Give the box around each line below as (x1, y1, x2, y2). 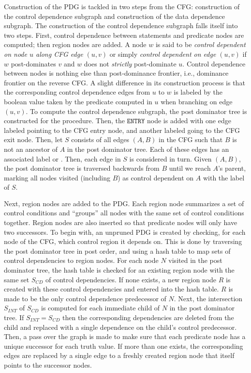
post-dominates (11, 58, 56, 68)
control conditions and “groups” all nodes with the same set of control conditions (4, 208, 244, 218)
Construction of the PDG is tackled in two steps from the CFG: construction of (4, 1, 240, 11)
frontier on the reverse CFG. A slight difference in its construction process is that (4, 77, 245, 87)
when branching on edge (161, 96, 233, 106)
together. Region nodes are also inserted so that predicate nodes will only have (4, 217, 237, 227)
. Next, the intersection (174, 293, 243, 303)
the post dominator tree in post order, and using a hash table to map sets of (4, 245, 231, 256)
